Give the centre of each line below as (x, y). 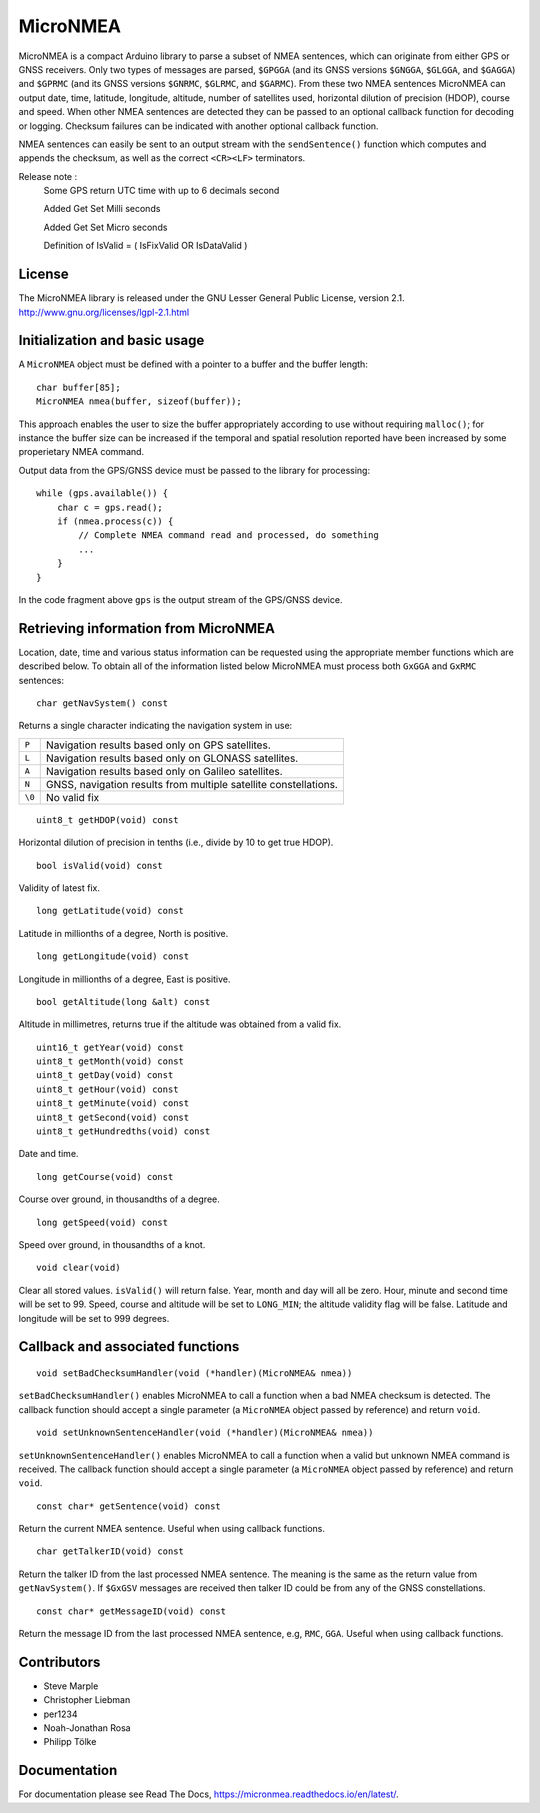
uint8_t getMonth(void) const (110, 1061)
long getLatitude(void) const (110, 911)
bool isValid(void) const (100, 865)
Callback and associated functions (129, 1346)
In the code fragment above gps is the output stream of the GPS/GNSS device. (180, 599)
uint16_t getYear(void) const (110, 1047)
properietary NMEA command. (81, 452)
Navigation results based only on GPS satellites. (158, 745)
